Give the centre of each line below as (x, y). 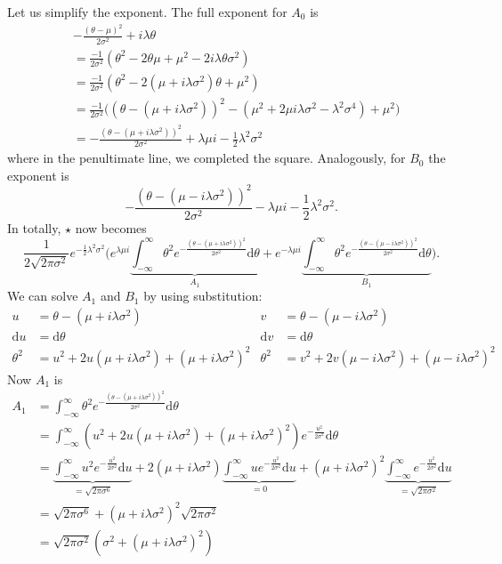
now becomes (111, 228)
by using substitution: (203, 296)
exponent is (38, 175)
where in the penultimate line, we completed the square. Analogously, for (206, 158)
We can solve (43, 296)
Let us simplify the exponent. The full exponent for (147, 12)
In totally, (34, 228)
